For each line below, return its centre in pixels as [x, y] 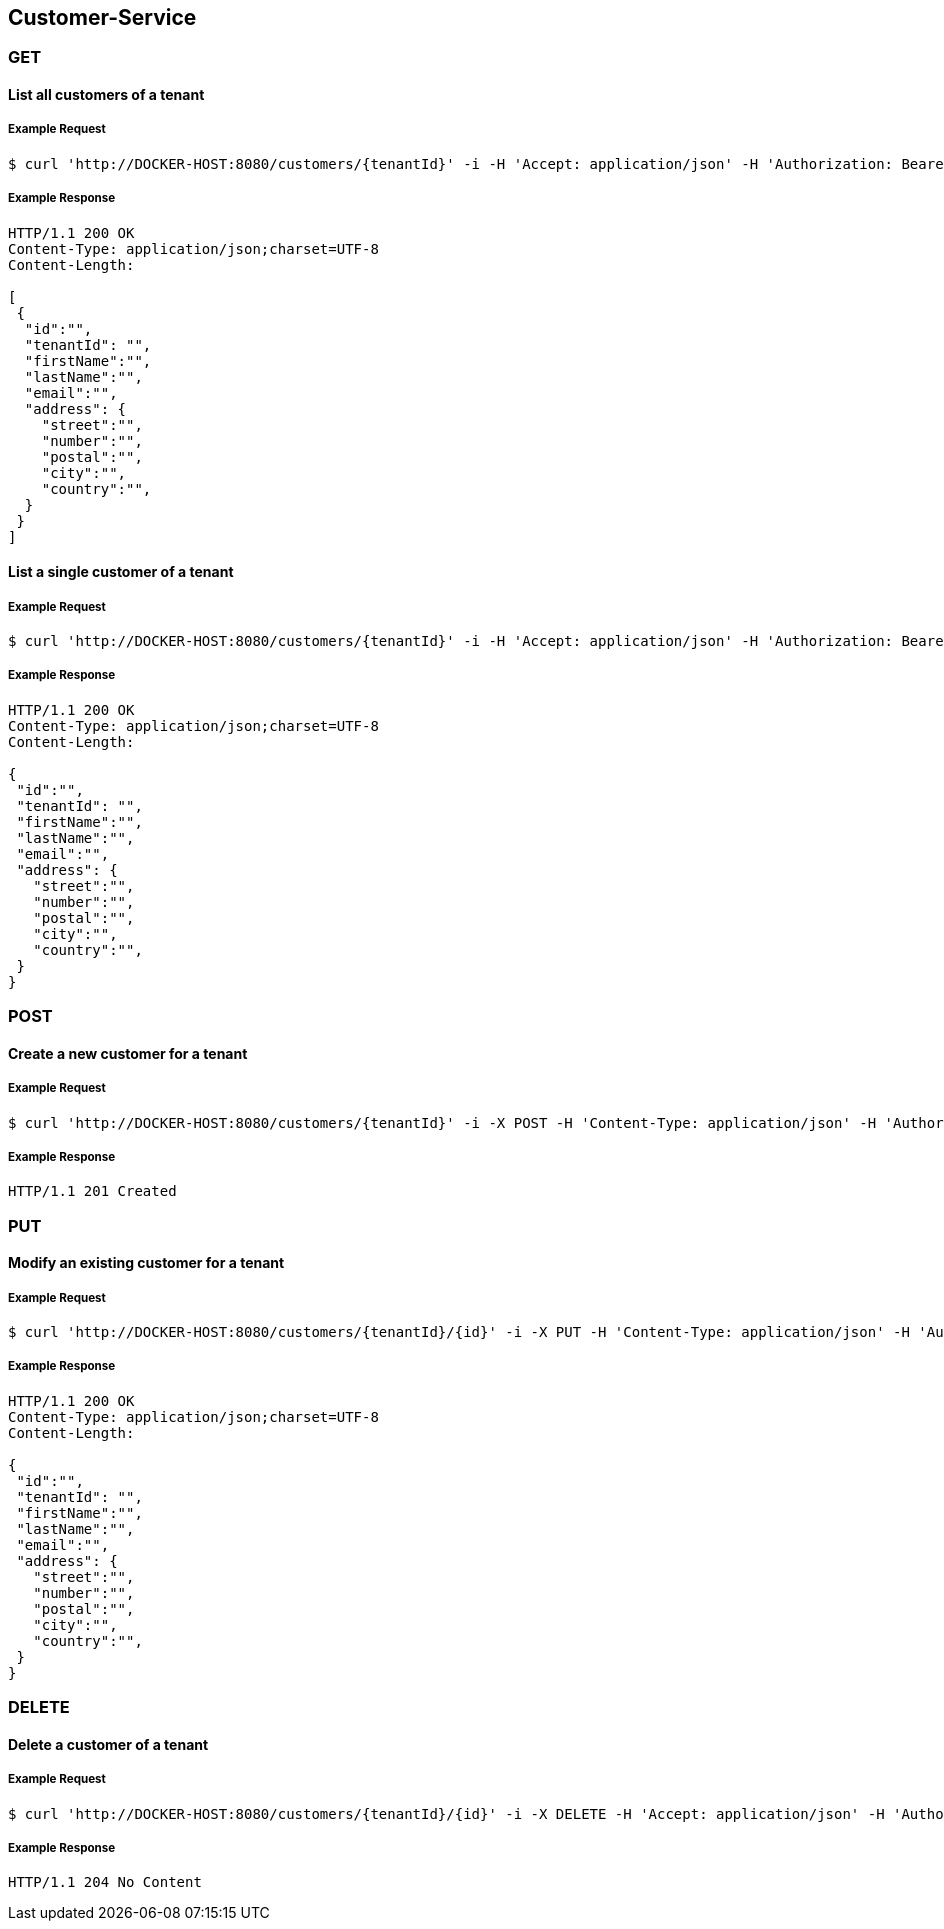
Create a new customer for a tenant [128, 1053]
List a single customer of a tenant [121, 572]
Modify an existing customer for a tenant [146, 1263]
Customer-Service [102, 17]
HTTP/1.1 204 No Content [105, 1882]
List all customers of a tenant [106, 95]
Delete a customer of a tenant [108, 1744]
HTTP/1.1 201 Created [92, 1191]
